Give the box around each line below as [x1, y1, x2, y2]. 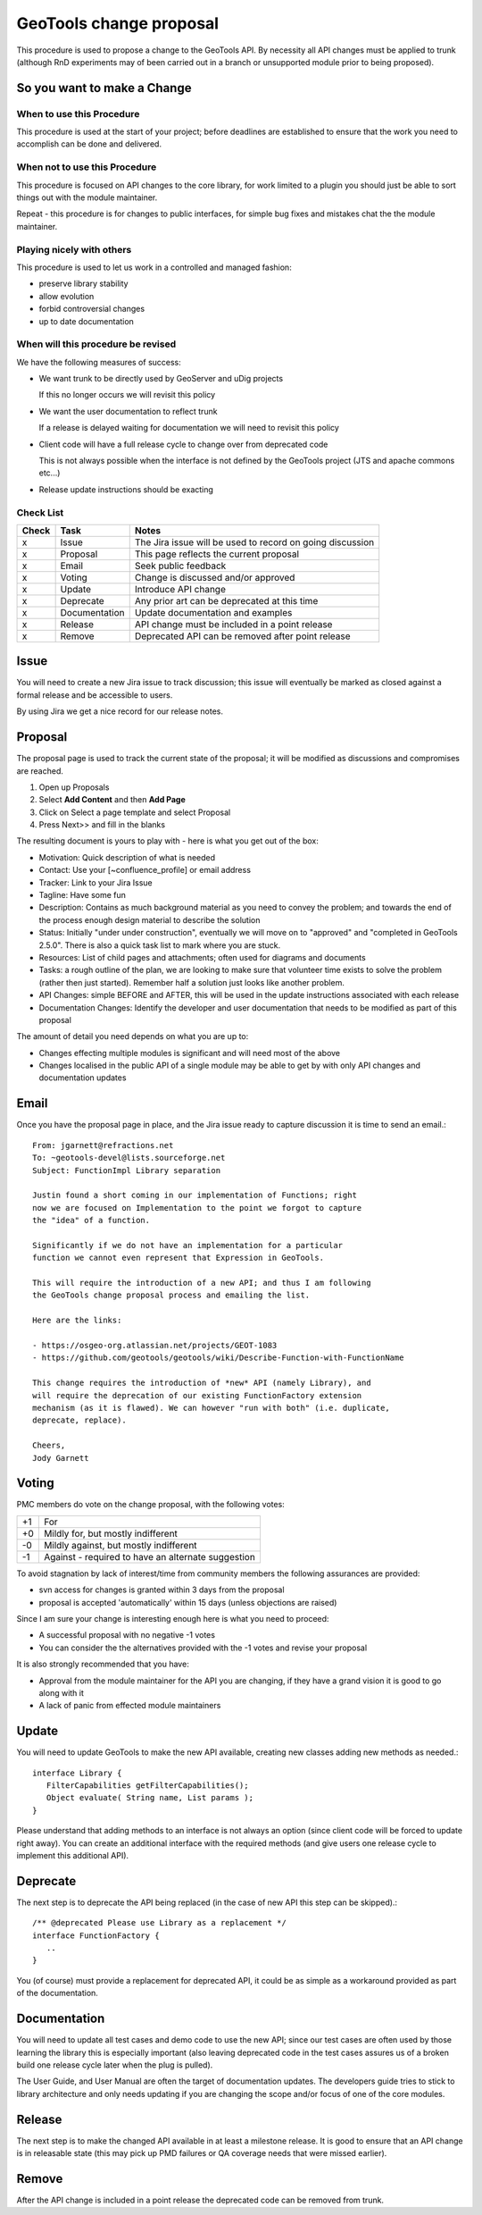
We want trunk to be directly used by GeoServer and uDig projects [38, 373, 284, 384]
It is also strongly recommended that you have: [16, 1658, 189, 1670]
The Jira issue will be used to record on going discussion [134, 536, 375, 549]
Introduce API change [134, 583, 227, 595]
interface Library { [32, 1767, 122, 1778]
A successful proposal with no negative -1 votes [38, 1630, 216, 1640]
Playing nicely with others [16, 243, 132, 256]
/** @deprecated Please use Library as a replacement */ [32, 1917, 287, 1928]
